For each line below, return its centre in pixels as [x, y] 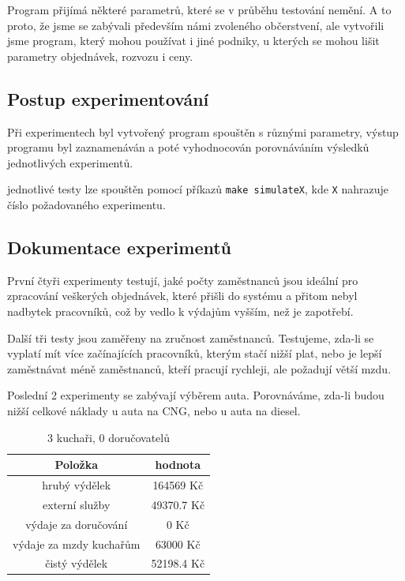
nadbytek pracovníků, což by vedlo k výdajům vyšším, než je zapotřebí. [180, 311]
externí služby [77, 504]
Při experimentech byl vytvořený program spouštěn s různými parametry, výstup [203, 131]
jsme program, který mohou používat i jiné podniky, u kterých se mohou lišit [193, 41]
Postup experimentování [108, 98]
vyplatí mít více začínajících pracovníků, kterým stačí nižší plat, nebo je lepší [195, 353]
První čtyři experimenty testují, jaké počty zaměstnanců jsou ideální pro [183, 280]
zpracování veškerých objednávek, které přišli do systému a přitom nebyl [182, 296]
